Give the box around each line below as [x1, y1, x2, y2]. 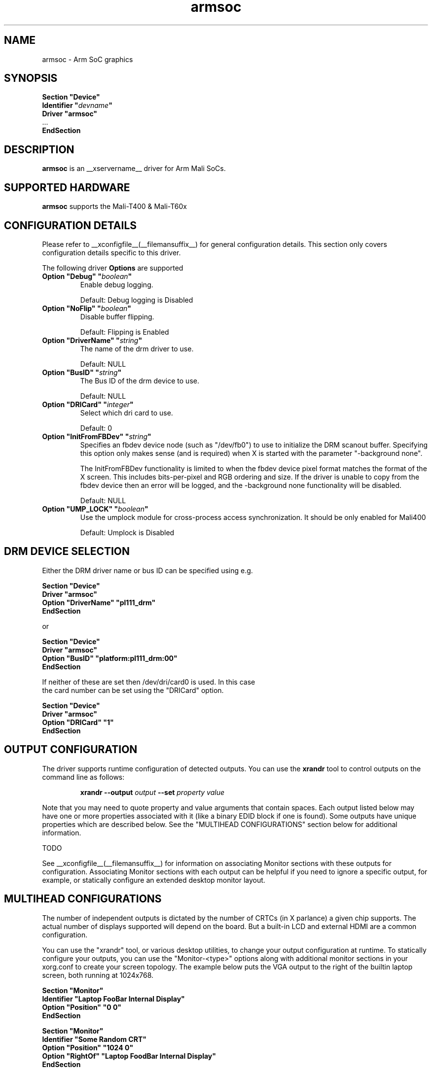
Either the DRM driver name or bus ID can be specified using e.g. [42, 566, 253, 575]
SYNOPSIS [4, 72, 58, 85]
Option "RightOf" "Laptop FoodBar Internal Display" [42, 1051, 216, 1060]
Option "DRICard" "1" [42, 718, 114, 726]
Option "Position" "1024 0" [42, 1043, 134, 1052]
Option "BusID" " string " [42, 368, 122, 377]
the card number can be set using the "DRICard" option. [42, 686, 224, 694]
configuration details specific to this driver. [42, 248, 181, 257]
